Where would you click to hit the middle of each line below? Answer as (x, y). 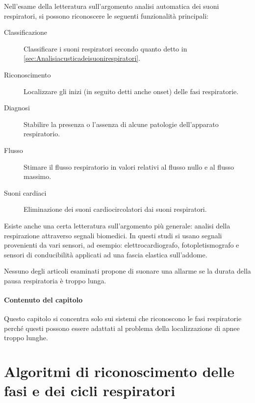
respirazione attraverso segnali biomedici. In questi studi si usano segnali (113, 235)
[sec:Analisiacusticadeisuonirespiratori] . (82, 58)
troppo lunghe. (26, 338)
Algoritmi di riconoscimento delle (119, 371)
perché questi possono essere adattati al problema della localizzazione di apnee (122, 328)
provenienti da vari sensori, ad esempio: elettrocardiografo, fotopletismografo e (122, 245)
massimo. (38, 176)
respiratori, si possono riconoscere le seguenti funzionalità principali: (106, 15)
